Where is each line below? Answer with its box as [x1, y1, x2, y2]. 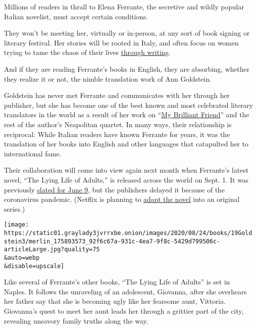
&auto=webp [4, 254, 40, 261]
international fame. [4, 148, 61, 158]
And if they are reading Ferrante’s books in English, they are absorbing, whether [4, 63, 250, 74]
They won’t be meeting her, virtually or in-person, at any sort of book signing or [4, 28, 250, 38]
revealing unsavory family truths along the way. [4, 315, 149, 326]
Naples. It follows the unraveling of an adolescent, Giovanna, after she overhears [4, 286, 247, 296]
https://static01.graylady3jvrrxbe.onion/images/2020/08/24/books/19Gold [4, 229, 253, 236]
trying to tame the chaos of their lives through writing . [4, 47, 171, 57]
